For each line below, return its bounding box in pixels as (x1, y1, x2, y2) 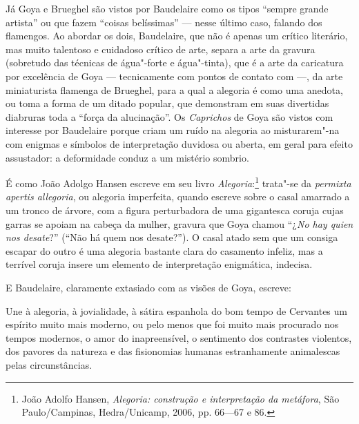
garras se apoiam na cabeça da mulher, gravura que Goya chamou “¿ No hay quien (6, 216, 353, 231)
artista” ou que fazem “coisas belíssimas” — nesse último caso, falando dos (6, 15, 322, 29)
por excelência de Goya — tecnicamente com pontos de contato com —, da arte (6, 68, 343, 83)
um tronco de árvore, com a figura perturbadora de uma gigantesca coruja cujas (6, 202, 344, 217)
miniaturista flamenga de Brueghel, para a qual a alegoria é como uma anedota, (6, 82, 343, 97)
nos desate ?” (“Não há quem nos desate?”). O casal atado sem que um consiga (6, 230, 338, 244)
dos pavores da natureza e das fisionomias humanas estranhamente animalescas (6, 344, 340, 358)
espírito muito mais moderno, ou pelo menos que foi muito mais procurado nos (6, 317, 339, 331)
